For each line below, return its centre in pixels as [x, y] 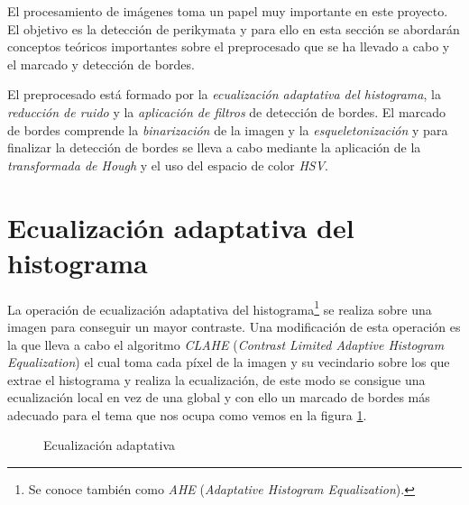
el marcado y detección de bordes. [101, 64]
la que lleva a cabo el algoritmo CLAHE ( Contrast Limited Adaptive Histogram [226, 344]
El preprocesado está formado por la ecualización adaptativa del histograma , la [224, 94]
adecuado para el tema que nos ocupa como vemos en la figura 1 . [187, 414]
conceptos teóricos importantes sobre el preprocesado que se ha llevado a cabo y [229, 46]
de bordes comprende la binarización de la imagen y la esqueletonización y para [228, 129]
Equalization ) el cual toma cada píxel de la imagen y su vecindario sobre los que [229, 362]
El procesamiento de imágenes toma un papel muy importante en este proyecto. [228, 11]
